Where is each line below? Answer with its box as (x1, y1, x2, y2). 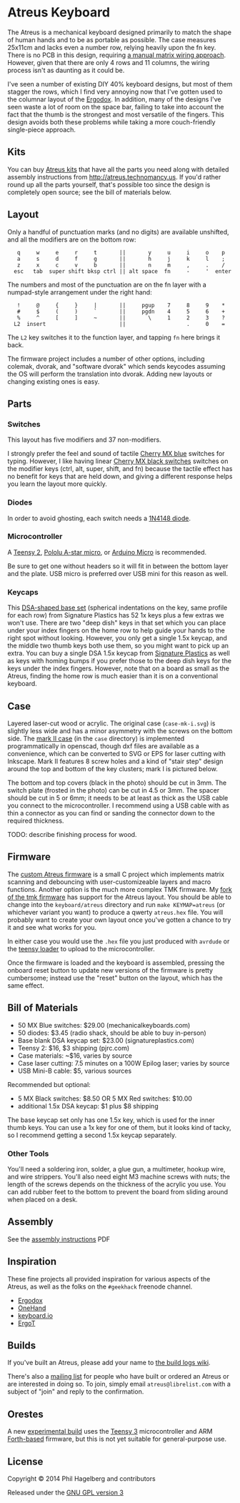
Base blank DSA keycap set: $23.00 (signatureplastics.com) (17, 1036, 195, 1044)
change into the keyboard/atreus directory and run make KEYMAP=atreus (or (7, 900, 225, 908)
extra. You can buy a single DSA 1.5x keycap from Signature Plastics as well (7, 649, 230, 658)
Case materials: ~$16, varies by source (17, 1051, 132, 1060)
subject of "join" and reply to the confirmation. (7, 1387, 144, 1396)
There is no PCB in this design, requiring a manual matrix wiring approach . (7, 51, 226, 59)
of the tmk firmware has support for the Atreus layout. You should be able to (7, 893, 232, 901)
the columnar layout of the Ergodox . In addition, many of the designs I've (7, 94, 221, 104)
